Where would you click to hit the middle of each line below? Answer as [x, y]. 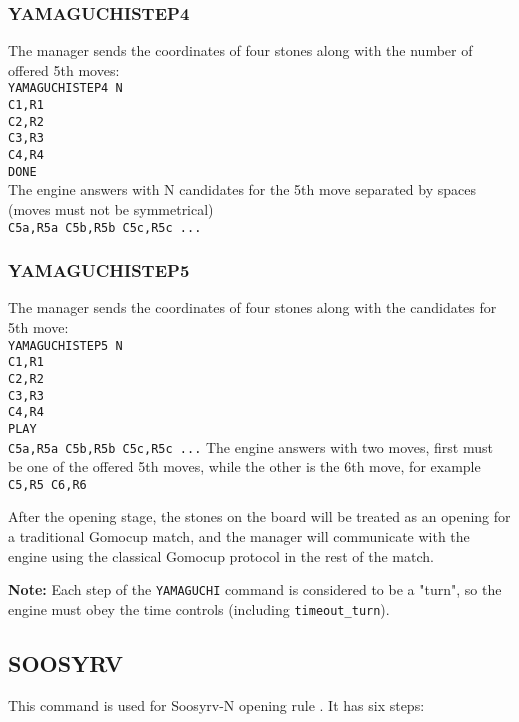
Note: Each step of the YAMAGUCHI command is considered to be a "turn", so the [255, 589]
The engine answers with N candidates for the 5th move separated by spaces [242, 189]
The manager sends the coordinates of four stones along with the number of [240, 50]
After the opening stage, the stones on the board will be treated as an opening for [259, 516]
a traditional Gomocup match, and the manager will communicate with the [239, 536]
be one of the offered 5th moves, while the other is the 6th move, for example [244, 466]
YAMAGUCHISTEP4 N [65, 88]
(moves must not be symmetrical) [111, 208]
